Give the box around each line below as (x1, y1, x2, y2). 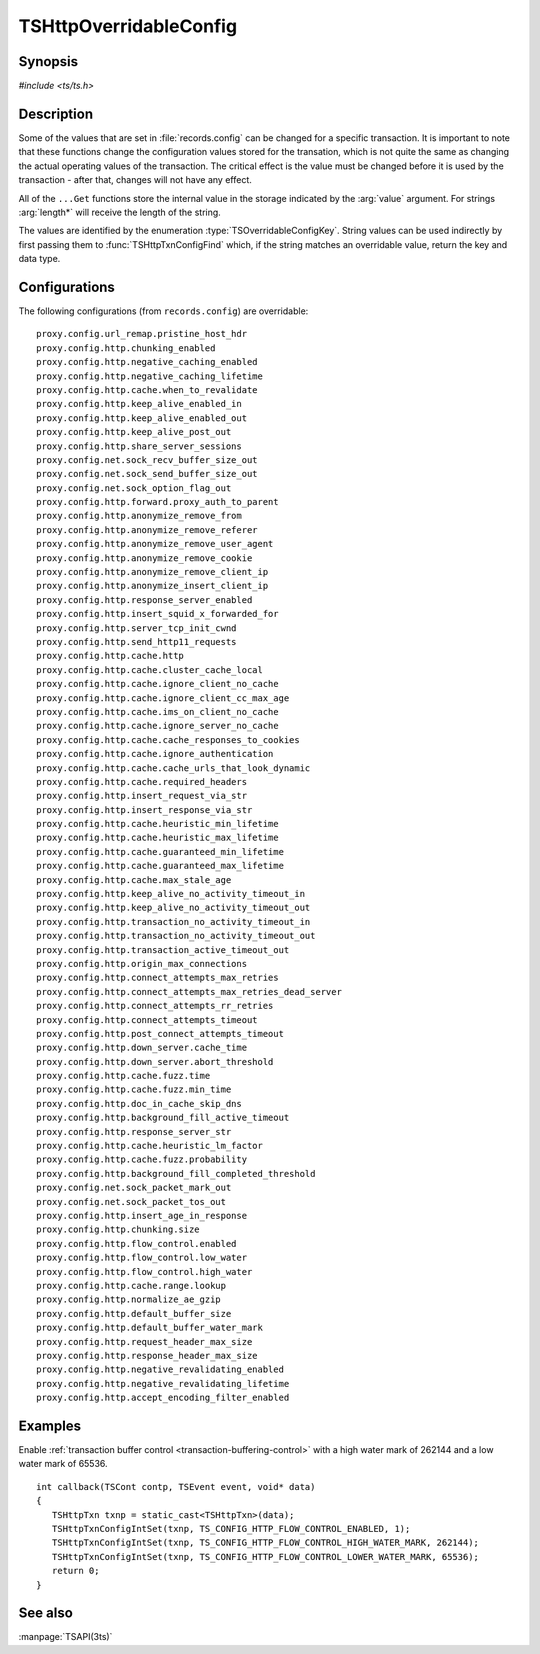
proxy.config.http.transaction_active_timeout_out (36, 944, 290, 955)
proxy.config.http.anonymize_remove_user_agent (36, 538, 274, 550)
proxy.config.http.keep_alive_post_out (36, 426, 232, 438)
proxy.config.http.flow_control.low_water (36, 1252, 248, 1264)
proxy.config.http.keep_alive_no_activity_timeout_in (36, 888, 305, 900)
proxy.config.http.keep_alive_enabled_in (36, 398, 242, 410)
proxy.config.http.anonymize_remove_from (36, 510, 242, 522)
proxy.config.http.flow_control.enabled (36, 1238, 237, 1249)
